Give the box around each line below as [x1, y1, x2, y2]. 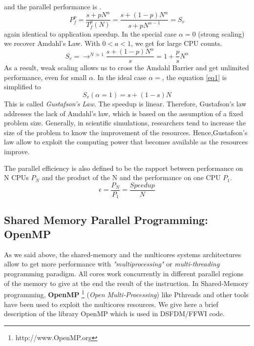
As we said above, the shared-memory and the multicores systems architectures [4, 249, 241, 259]
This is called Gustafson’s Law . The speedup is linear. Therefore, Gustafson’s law [4, 99, 247, 109]
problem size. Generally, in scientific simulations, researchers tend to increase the [4, 118, 246, 128]
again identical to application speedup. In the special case [4, 28, 177, 39]
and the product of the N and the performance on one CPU [42, 172, 221, 183]
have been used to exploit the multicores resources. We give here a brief [4, 299, 218, 309]
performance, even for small [4, 72, 87, 82]
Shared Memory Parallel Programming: [4, 212, 208, 227]
